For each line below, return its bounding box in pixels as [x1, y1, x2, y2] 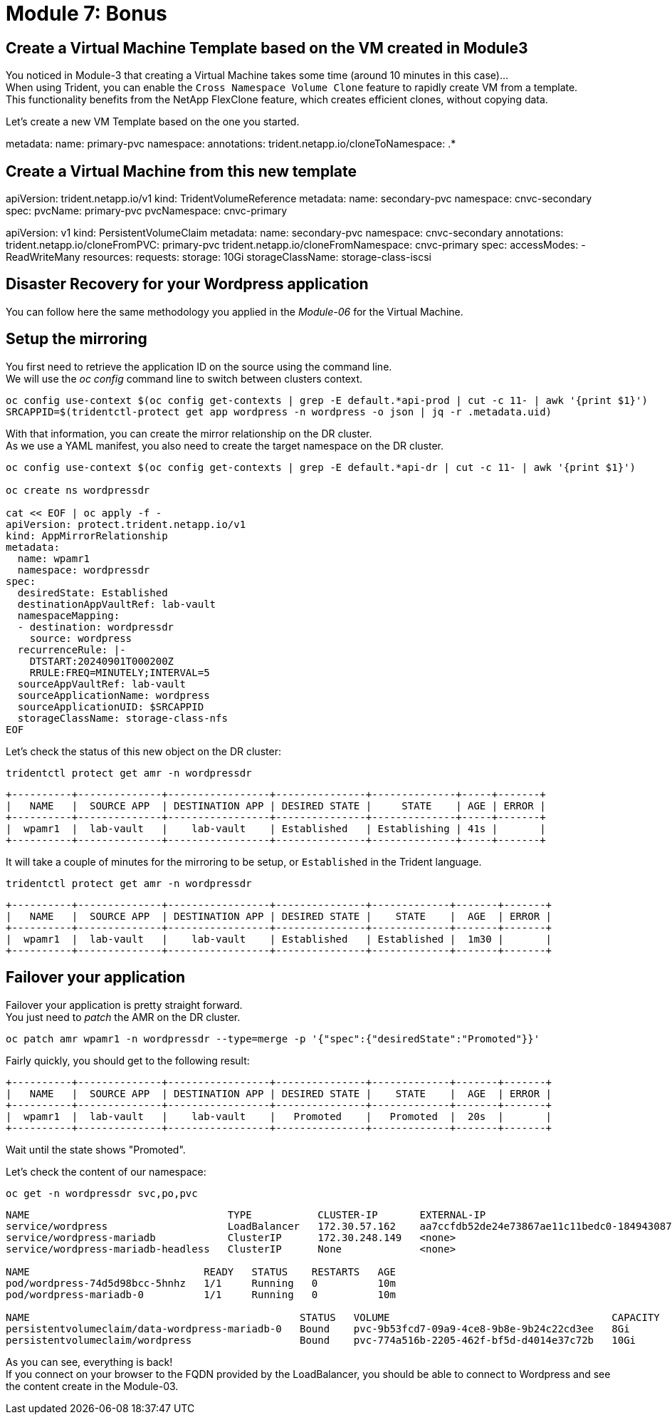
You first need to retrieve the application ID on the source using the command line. [6, 360, 392, 373]
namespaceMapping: [17, 609, 120, 621]
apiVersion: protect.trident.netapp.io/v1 [6, 518, 246, 530]
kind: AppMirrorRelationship [6, 529, 168, 541]
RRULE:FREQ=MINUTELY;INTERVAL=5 [29, 666, 210, 678]
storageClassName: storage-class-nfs [17, 712, 228, 724]
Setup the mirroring [6, 330, 147, 348]
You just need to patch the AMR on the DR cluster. [6, 1010, 241, 1023]
